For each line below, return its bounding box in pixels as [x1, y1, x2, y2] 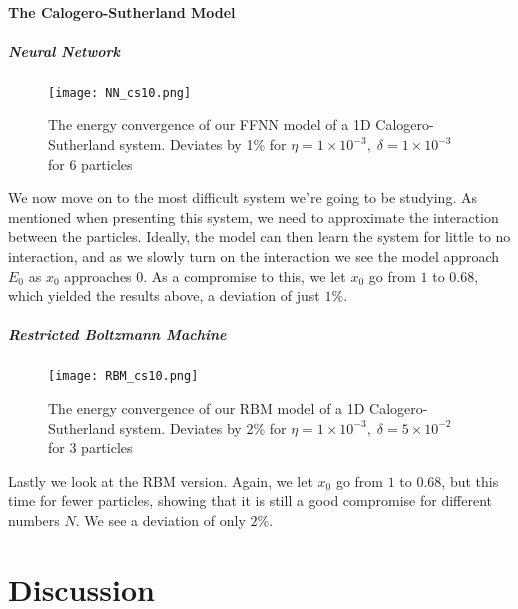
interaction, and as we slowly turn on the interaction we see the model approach [8, 245, 500, 266]
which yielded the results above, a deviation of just [8, 285, 320, 306]
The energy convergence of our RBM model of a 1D [48, 397, 365, 418]
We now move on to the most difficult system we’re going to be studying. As [8, 187, 477, 208]
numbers [8, 509, 60, 530]
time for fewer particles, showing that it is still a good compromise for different [8, 490, 492, 511]
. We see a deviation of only [75, 509, 246, 530]
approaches [64, 265, 132, 286]
